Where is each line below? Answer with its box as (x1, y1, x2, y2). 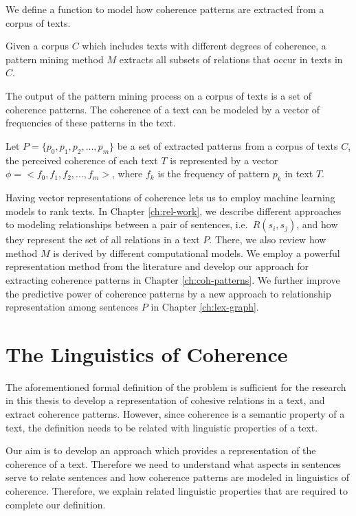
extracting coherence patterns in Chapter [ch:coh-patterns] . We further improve (5, 272, 340, 287)
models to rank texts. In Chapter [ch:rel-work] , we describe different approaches (5, 203, 342, 218)
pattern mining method (5, 52, 104, 66)
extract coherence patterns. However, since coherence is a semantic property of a (5, 407, 345, 420)
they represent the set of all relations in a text (5, 232, 200, 247)
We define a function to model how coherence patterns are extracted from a (5, 2, 324, 16)
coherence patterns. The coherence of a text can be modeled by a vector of (5, 102, 320, 116)
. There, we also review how (209, 232, 326, 247)
